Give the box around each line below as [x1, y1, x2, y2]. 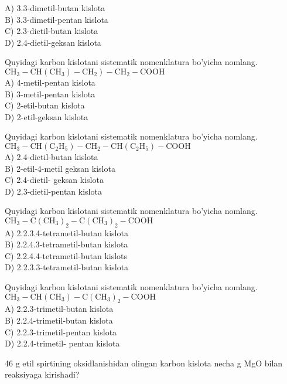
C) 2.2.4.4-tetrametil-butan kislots [5, 249, 128, 261]
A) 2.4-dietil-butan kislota [5, 150, 98, 162]
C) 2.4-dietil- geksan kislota [5, 174, 104, 186]
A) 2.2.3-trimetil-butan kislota [5, 303, 114, 315]
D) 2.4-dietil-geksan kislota [5, 36, 101, 48]
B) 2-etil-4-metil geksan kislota [5, 162, 115, 174]
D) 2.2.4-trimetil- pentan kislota [5, 337, 120, 349]
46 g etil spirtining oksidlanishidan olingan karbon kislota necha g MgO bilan [5, 356, 283, 369]
